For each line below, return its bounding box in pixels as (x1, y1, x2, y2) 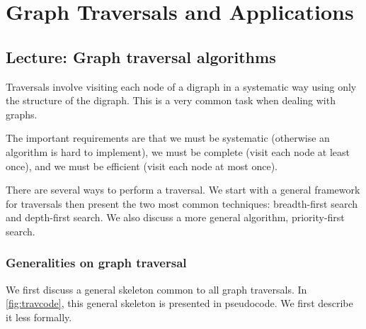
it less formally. (6, 309, 72, 324)
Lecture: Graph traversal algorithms (6, 45, 276, 67)
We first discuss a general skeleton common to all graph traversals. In (6, 281, 307, 296)
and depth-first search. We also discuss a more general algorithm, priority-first (6, 210, 345, 225)
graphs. (6, 106, 38, 121)
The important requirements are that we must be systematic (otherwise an (6, 130, 330, 145)
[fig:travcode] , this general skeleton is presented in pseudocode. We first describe (6, 296, 353, 311)
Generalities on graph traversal (6, 254, 187, 272)
